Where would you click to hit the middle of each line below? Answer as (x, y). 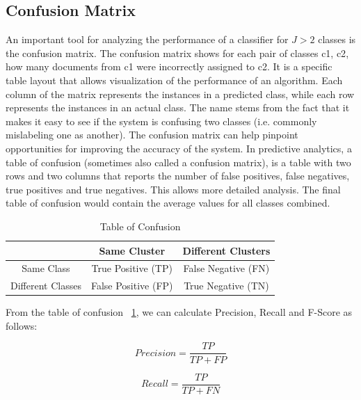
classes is (337, 39)
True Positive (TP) (132, 268)
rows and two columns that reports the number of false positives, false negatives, (178, 176)
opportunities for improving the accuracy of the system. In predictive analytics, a (179, 148)
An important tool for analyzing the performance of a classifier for (147, 39)
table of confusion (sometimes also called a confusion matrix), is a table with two (178, 162)
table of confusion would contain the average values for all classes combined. (168, 203)
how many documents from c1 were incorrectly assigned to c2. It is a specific (169, 66)
